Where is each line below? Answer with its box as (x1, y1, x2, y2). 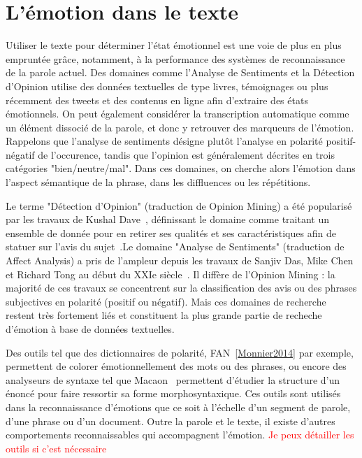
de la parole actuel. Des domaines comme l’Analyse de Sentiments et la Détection (6, 65, 355, 80)
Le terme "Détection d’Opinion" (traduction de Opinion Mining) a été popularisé (6, 198, 352, 213)
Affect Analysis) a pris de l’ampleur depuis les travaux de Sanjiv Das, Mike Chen (6, 253, 354, 268)
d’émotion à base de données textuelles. (6, 322, 175, 336)
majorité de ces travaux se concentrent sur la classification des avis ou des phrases (6, 280, 357, 295)
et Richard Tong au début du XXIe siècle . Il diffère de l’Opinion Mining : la (6, 266, 335, 281)
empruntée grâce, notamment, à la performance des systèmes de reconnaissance (6, 51, 345, 66)
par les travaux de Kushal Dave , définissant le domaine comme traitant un (6, 212, 329, 227)
